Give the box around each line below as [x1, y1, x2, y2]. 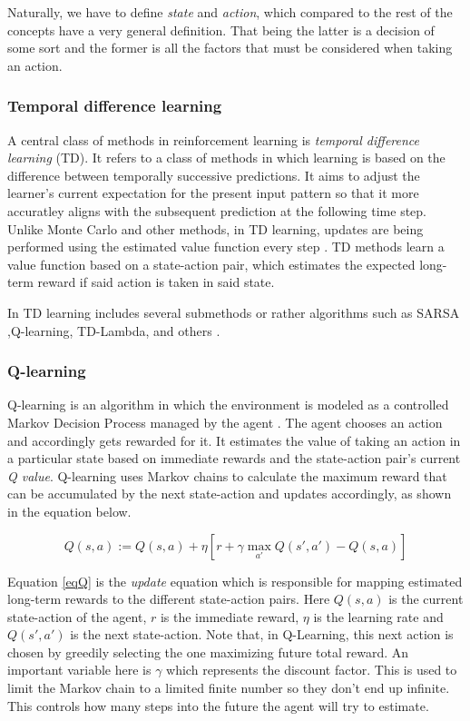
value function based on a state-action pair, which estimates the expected [7, 254, 416, 273]
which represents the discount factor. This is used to [166, 660, 457, 679]
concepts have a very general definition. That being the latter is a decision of [7, 20, 435, 39]
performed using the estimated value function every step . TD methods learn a [7, 237, 445, 256]
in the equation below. [7, 501, 132, 520]
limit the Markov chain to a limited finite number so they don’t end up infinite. [7, 678, 450, 697]
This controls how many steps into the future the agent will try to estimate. [7, 696, 429, 715]
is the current [388, 589, 464, 608]
